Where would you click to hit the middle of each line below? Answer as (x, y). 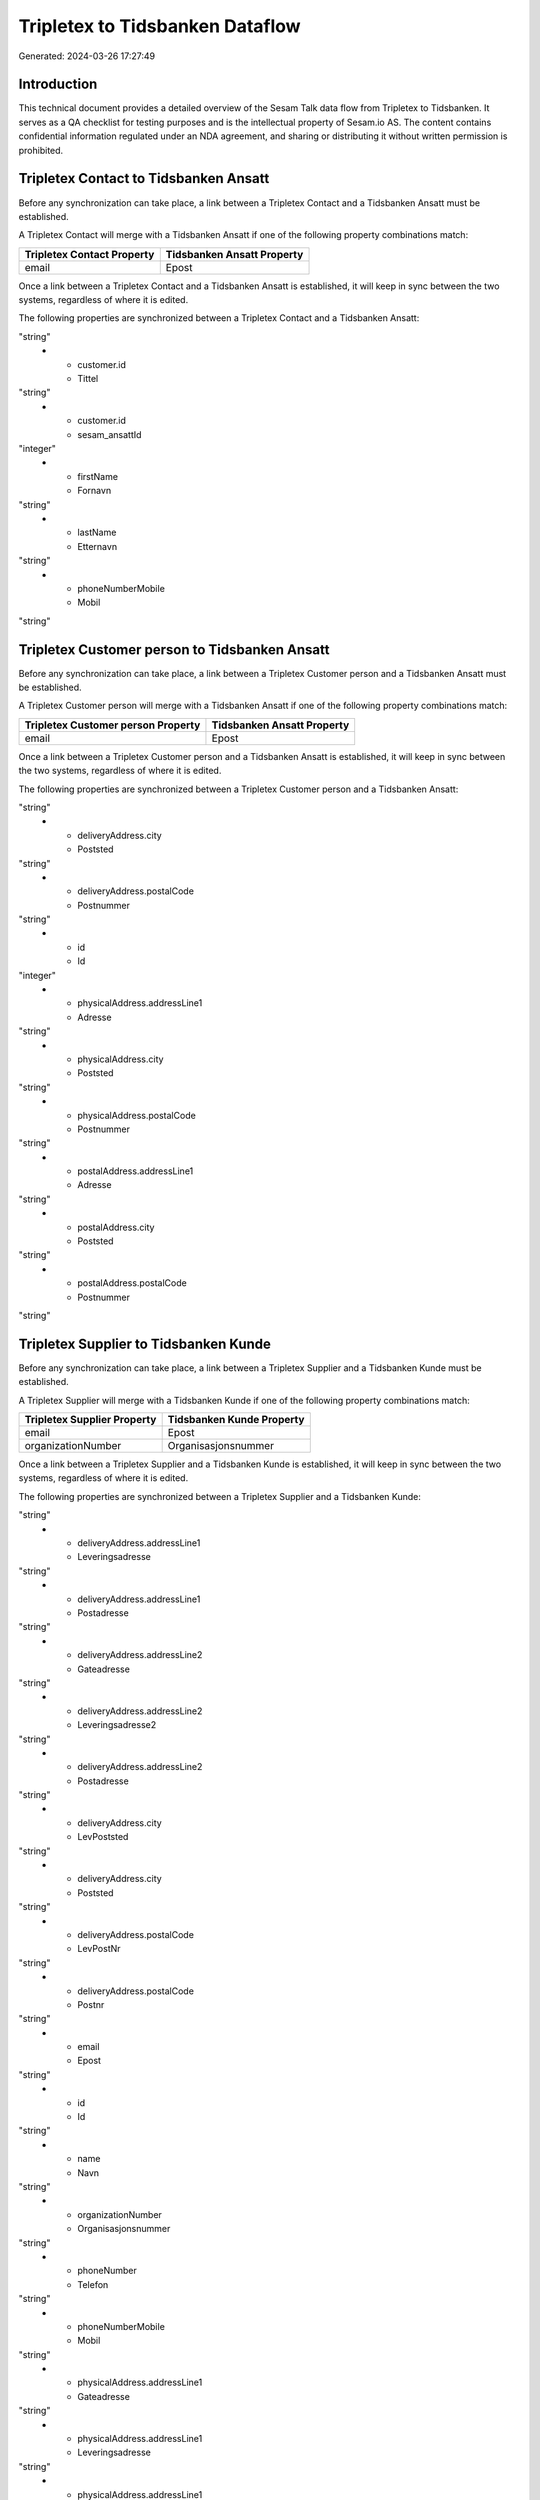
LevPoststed (103, 1837)
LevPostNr (99, 1949)
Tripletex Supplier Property (90, 1420)
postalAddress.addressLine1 (135, 1171)
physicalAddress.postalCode (137, 1115)
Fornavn (94, 491)
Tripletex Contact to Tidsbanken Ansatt (144, 178)
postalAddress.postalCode (132, 1283)
